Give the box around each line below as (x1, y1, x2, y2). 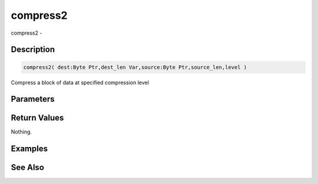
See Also (11, 162, 44, 173)
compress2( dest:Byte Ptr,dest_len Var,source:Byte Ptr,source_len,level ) (23, 63, 247, 71)
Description (11, 45, 55, 55)
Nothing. (11, 128, 32, 135)
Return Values (11, 113, 64, 123)
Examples (11, 144, 48, 154)
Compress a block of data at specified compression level (11, 79, 150, 86)
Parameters (11, 94, 55, 104)
